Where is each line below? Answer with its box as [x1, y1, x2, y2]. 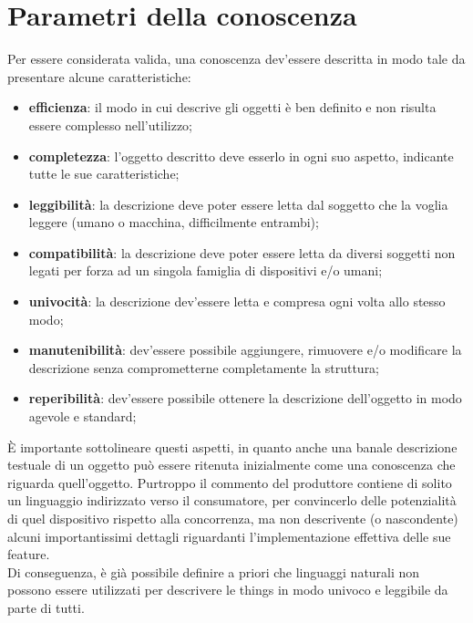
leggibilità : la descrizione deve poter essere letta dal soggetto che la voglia [28, 194, 448, 213]
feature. [7, 545, 50, 564]
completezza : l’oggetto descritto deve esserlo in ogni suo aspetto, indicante [28, 146, 454, 165]
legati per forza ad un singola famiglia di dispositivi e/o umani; [28, 261, 383, 280]
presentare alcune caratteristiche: [7, 67, 191, 86]
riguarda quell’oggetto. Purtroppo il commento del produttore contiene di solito [7, 472, 452, 492]
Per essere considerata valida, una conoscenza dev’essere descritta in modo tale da [7, 49, 466, 68]
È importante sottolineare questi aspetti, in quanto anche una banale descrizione [7, 437, 458, 456]
